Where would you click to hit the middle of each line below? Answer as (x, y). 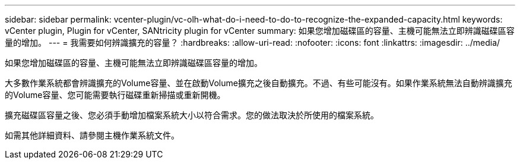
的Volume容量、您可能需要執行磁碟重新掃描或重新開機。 (115, 95)
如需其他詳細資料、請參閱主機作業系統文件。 (92, 135)
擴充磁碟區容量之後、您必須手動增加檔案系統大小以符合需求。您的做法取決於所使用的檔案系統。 (192, 115)
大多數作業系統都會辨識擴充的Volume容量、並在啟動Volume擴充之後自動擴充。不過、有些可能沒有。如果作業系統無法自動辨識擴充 (259, 83)
